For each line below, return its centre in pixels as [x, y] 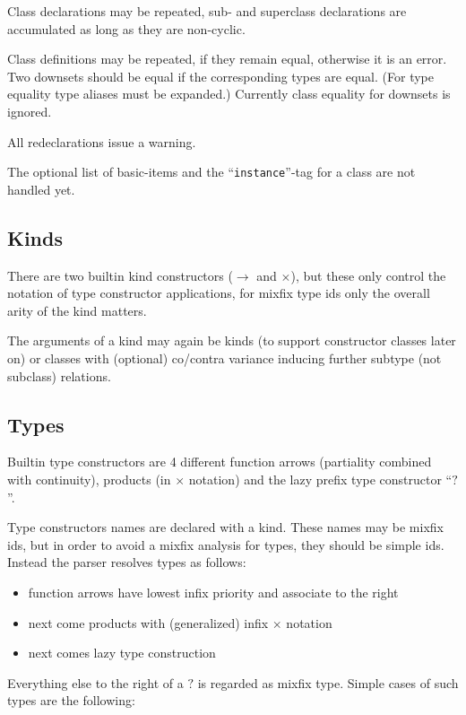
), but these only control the [368, 275]
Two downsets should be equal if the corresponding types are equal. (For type [220, 76]
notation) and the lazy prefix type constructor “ [320, 479]
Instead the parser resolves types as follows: [127, 562]
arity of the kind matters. [77, 310]
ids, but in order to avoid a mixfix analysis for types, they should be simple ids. [226, 544]
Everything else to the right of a [95, 682]
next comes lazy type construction [122, 653]
